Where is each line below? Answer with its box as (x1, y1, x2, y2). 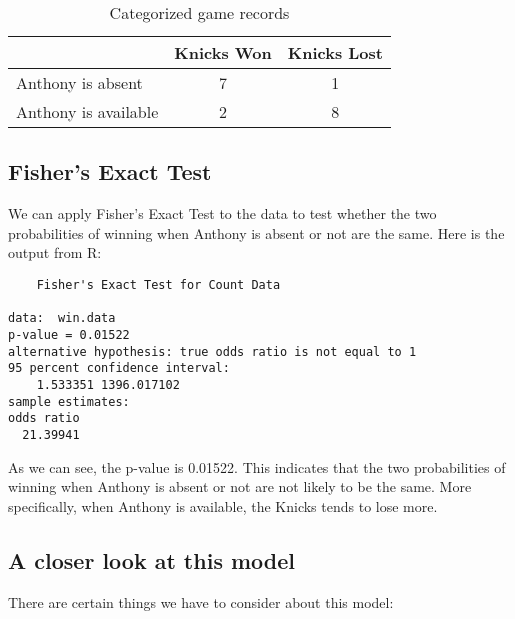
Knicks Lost (287, 41, 383, 64)
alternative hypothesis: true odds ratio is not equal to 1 (8, 344, 417, 359)
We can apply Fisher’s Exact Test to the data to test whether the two (8, 203, 437, 224)
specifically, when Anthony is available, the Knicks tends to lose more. (8, 495, 438, 516)
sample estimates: (8, 394, 130, 409)
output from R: (8, 242, 102, 263)
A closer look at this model (8, 544, 296, 575)
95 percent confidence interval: (8, 361, 230, 376)
